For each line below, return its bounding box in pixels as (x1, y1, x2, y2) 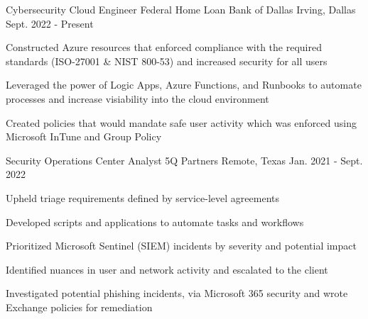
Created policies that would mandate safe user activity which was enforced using (6, 115, 357, 130)
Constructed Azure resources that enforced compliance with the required (6, 40, 322, 55)
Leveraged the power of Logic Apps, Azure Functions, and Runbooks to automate (6, 77, 362, 92)
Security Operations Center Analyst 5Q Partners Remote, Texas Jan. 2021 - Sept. (6, 152, 363, 167)
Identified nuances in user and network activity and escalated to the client (6, 262, 328, 276)
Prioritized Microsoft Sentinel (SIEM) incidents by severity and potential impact (6, 238, 357, 253)
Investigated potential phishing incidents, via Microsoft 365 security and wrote (6, 286, 348, 301)
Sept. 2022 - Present (6, 16, 94, 30)
